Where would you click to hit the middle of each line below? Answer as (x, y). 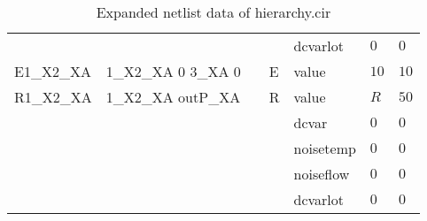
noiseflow (322, 174)
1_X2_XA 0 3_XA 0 (173, 71)
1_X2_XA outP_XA (173, 97)
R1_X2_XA (53, 97)
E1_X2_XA (53, 71)
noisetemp (325, 148)
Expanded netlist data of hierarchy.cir (213, 12)
